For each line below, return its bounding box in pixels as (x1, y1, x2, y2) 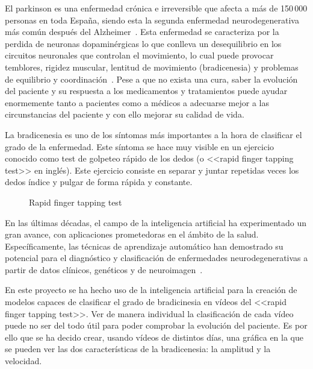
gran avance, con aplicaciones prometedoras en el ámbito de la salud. (5, 228, 259, 241)
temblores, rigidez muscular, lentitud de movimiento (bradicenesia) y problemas (5, 60, 299, 73)
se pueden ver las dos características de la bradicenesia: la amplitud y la (5, 342, 271, 355)
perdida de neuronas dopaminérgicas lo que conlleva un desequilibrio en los (5, 37, 282, 49)
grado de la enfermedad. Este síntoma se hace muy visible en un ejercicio (5, 140, 274, 153)
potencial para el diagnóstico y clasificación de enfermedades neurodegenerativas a (5, 251, 308, 264)
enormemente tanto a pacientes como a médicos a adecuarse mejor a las (5, 96, 269, 109)
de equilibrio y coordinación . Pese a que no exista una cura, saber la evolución (5, 72, 298, 85)
